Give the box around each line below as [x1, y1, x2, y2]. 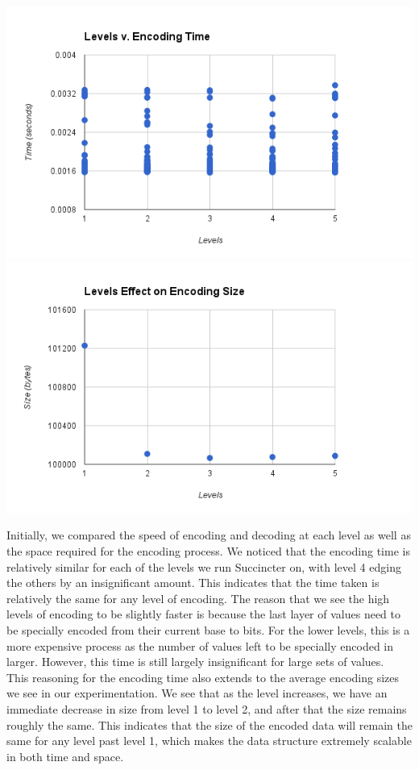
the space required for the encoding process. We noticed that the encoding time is [6, 543, 410, 560]
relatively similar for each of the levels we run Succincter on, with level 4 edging [6, 558, 401, 575]
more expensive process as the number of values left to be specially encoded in [6, 637, 394, 654]
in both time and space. [6, 747, 124, 764]
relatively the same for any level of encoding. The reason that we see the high [6, 589, 390, 606]
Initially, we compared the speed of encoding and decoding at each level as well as [6, 527, 411, 543]
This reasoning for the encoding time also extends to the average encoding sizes [6, 668, 400, 685]
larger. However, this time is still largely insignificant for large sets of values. [6, 653, 384, 670]
